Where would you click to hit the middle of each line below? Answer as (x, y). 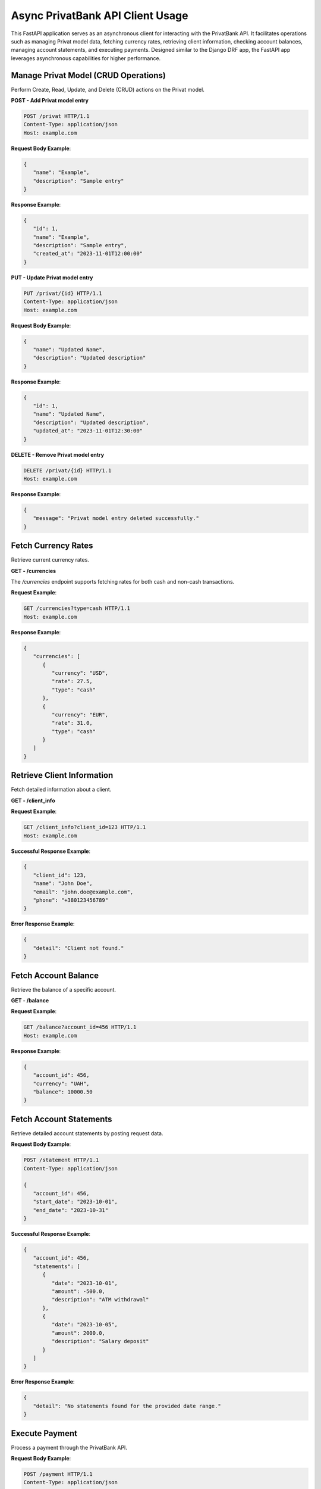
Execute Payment (44, 1433)
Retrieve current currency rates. (50, 560)
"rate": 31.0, (72, 723)
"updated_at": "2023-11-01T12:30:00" (88, 431)
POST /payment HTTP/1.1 (58, 1474)
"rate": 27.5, (72, 681)
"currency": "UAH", (61, 1083)
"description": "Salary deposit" (100, 1341)
